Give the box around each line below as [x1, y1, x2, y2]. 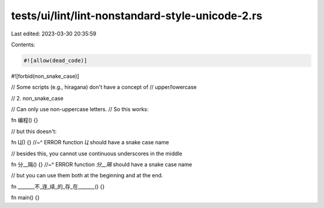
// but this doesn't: [11, 127, 57, 135]
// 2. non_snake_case [11, 94, 64, 102]
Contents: [11, 41, 35, 48]
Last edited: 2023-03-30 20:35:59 [11, 30, 97, 37]
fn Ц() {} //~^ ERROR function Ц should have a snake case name [11, 139, 169, 146]
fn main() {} [11, 194, 40, 201]
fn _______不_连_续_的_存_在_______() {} [11, 183, 105, 190]
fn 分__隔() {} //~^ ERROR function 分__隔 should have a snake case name [11, 161, 192, 168]
